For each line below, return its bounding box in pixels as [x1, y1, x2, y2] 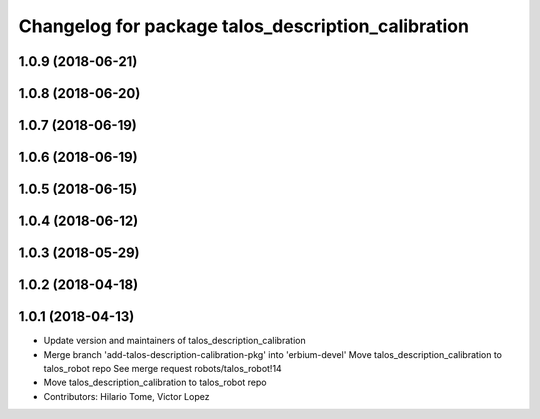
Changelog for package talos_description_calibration [18, 15, 470, 37]
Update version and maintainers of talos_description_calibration [43, 335, 306, 347]
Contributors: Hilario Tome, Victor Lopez [43, 390, 210, 402]
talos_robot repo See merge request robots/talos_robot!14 [43, 362, 282, 374]
